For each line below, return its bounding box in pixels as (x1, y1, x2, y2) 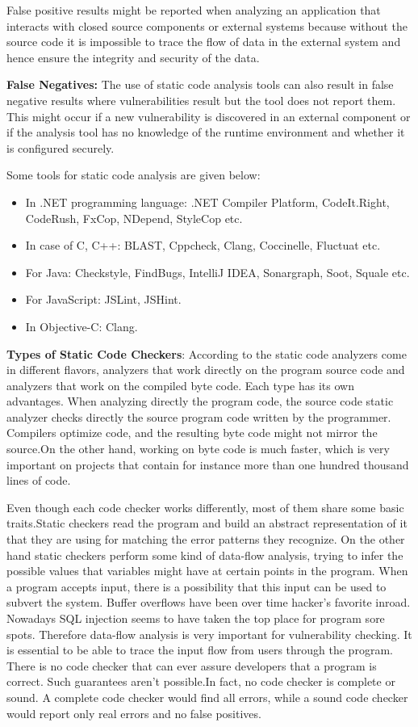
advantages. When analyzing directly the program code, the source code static (6, 393, 394, 410)
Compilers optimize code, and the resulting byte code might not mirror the (6, 424, 378, 441)
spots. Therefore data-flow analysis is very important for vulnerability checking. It (6, 625, 412, 642)
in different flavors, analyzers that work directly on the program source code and (6, 361, 405, 378)
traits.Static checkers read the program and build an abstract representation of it (6, 515, 408, 532)
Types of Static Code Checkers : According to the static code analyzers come (6, 345, 407, 362)
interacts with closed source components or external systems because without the (6, 17, 408, 34)
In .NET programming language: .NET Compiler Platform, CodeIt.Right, (25, 193, 390, 210)
